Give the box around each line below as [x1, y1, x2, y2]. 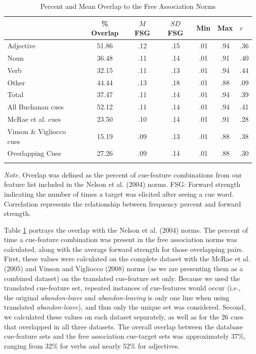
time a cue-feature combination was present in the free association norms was [4, 234, 237, 245]
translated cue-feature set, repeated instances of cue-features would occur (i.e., [4, 283, 241, 293]
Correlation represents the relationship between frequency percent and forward [4, 198, 241, 209]
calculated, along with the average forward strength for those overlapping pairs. [4, 244, 244, 254]
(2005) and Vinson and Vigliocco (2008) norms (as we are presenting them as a [4, 263, 243, 274]
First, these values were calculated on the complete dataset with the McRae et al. [4, 253, 251, 264]
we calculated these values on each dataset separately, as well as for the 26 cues [4, 312, 244, 322]
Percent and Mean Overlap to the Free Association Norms [40, 1, 216, 11]
